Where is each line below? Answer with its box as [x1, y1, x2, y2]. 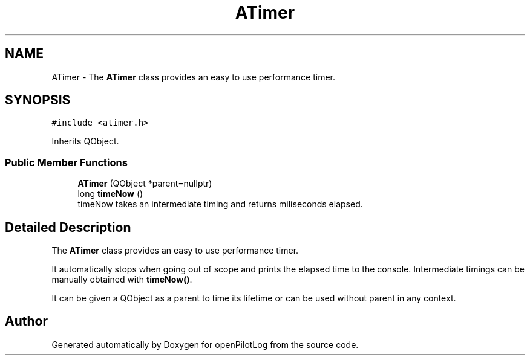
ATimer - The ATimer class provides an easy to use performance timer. [51, 71, 336, 82]
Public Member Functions [5, 156, 128, 169]
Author [5, 313, 48, 329]
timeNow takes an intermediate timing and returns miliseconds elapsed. [77, 199, 363, 210]
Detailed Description [5, 219, 131, 235]
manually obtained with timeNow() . [51, 274, 192, 285]
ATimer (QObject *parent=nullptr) [77, 178, 212, 189]
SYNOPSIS [5, 92, 71, 108]
